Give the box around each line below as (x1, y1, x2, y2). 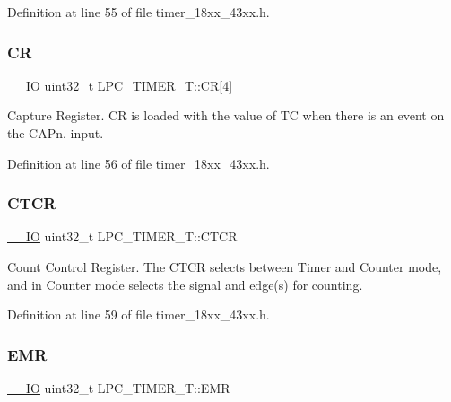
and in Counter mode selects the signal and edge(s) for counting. (7, 275, 363, 293)
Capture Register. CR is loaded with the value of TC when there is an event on (7, 106, 445, 125)
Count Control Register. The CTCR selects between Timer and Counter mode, (7, 258, 442, 275)
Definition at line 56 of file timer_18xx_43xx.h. (7, 153, 270, 172)
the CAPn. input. (7, 124, 104, 142)
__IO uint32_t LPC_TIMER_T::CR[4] (7, 75, 233, 94)
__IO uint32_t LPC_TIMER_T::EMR (7, 379, 230, 397)
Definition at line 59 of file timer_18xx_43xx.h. (7, 305, 270, 324)
